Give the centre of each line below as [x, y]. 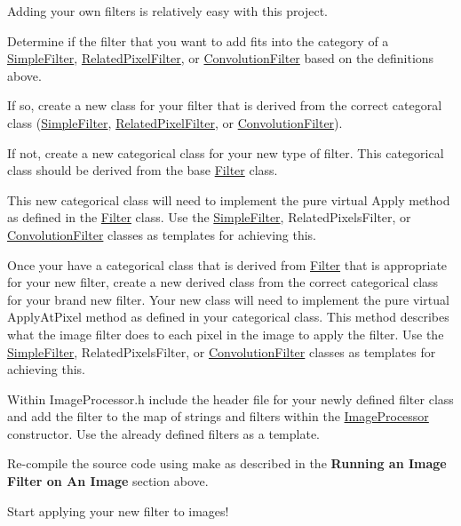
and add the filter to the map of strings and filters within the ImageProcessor [218, 416]
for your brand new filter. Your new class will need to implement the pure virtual [228, 299]
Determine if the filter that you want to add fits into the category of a [198, 40]
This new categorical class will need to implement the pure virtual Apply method [229, 199]
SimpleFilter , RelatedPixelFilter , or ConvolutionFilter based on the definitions [221, 58]
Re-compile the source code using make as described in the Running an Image [227, 463]
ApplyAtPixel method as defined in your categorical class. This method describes [228, 317]
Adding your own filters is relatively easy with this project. [167, 11]
